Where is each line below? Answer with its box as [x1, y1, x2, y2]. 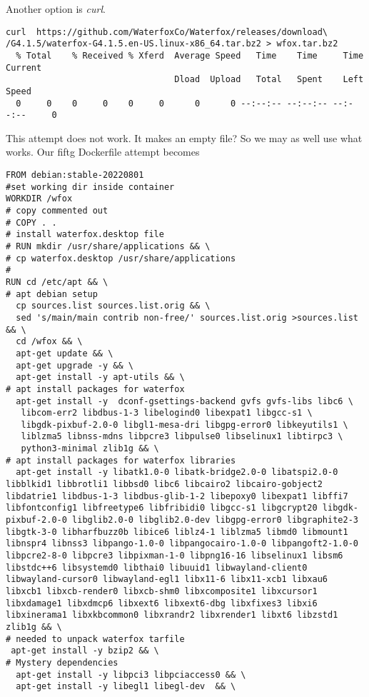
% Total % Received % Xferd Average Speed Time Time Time [16, 50, 364, 61]
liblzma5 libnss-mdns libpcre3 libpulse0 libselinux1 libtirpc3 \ [21, 431, 343, 442]
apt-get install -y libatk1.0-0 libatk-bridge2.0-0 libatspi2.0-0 [16, 467, 338, 478]
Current [6, 62, 42, 73]
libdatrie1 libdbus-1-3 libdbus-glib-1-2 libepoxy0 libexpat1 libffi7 [6, 491, 348, 501]
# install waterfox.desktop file [6, 229, 164, 240]
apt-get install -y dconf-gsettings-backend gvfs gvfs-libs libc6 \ [16, 396, 353, 406]
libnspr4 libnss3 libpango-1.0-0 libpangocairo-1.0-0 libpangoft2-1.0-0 [6, 538, 358, 549]
